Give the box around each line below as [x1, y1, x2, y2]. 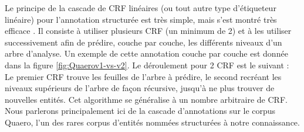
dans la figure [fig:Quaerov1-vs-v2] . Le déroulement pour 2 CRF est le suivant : [5, 58, 289, 71]
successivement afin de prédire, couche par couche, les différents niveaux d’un [5, 36, 282, 48]
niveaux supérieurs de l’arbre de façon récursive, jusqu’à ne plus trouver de [5, 82, 275, 94]
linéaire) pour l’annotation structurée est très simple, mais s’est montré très [5, 13, 277, 25]
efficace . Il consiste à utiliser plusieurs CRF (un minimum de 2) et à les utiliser [5, 25, 292, 37]
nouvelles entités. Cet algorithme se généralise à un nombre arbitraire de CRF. [5, 93, 288, 105]
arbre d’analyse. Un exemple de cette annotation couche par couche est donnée [5, 47, 288, 60]
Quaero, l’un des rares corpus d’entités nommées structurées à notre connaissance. [5, 116, 300, 128]
